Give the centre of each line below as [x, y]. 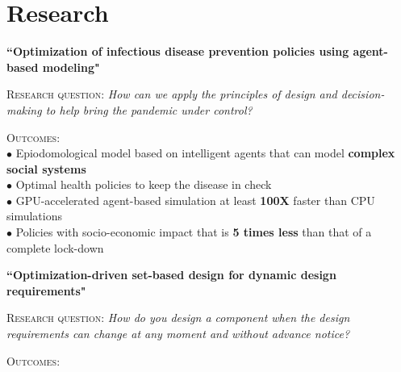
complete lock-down [55, 247]
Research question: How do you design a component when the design [178, 318]
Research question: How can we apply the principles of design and [172, 94]
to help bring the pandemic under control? [149, 109]
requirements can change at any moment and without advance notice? [178, 334]
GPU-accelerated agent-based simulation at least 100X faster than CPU [195, 200]
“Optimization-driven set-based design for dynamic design [171, 275]
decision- [363, 94]
